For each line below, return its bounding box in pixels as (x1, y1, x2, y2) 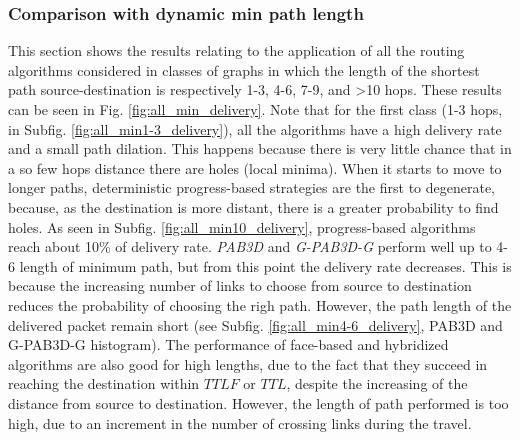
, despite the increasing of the (286, 373, 468, 394)
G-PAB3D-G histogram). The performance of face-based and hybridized (8, 334, 449, 355)
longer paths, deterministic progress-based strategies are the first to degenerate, (8, 177, 496, 198)
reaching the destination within (8, 373, 200, 394)
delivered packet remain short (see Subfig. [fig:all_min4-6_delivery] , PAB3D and (8, 314, 503, 335)
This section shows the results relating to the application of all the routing (8, 40, 465, 61)
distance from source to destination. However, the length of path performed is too (8, 392, 509, 413)
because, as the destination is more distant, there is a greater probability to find (8, 196, 499, 217)
